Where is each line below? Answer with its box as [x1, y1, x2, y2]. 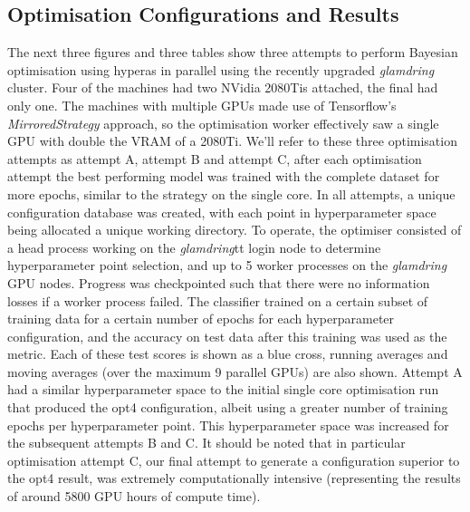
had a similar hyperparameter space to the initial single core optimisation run [7, 380, 439, 399]
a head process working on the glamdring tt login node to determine [7, 237, 381, 256]
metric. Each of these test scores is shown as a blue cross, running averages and [7, 344, 448, 363]
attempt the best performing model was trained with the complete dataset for [7, 167, 440, 186]
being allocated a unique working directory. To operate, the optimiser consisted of [7, 220, 462, 239]
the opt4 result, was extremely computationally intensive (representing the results [7, 469, 461, 488]
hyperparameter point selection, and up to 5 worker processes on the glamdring [7, 256, 447, 275]
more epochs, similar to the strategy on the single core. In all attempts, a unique [7, 184, 456, 203]
